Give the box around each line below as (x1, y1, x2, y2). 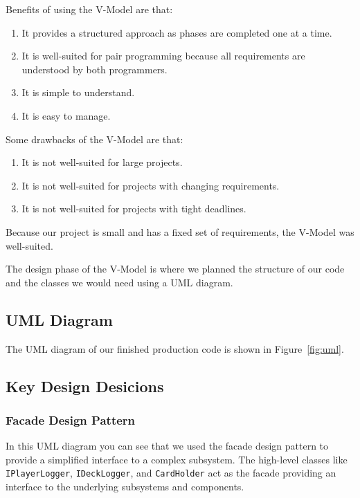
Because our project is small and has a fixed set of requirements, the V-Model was (6, 224, 354, 239)
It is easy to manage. (21, 108, 111, 122)
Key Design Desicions (6, 375, 164, 396)
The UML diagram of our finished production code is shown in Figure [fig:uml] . (6, 341, 344, 356)
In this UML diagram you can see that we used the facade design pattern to (6, 439, 329, 453)
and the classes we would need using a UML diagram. (6, 275, 233, 289)
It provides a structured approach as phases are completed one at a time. (21, 25, 332, 39)
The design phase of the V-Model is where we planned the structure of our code (6, 261, 345, 276)
